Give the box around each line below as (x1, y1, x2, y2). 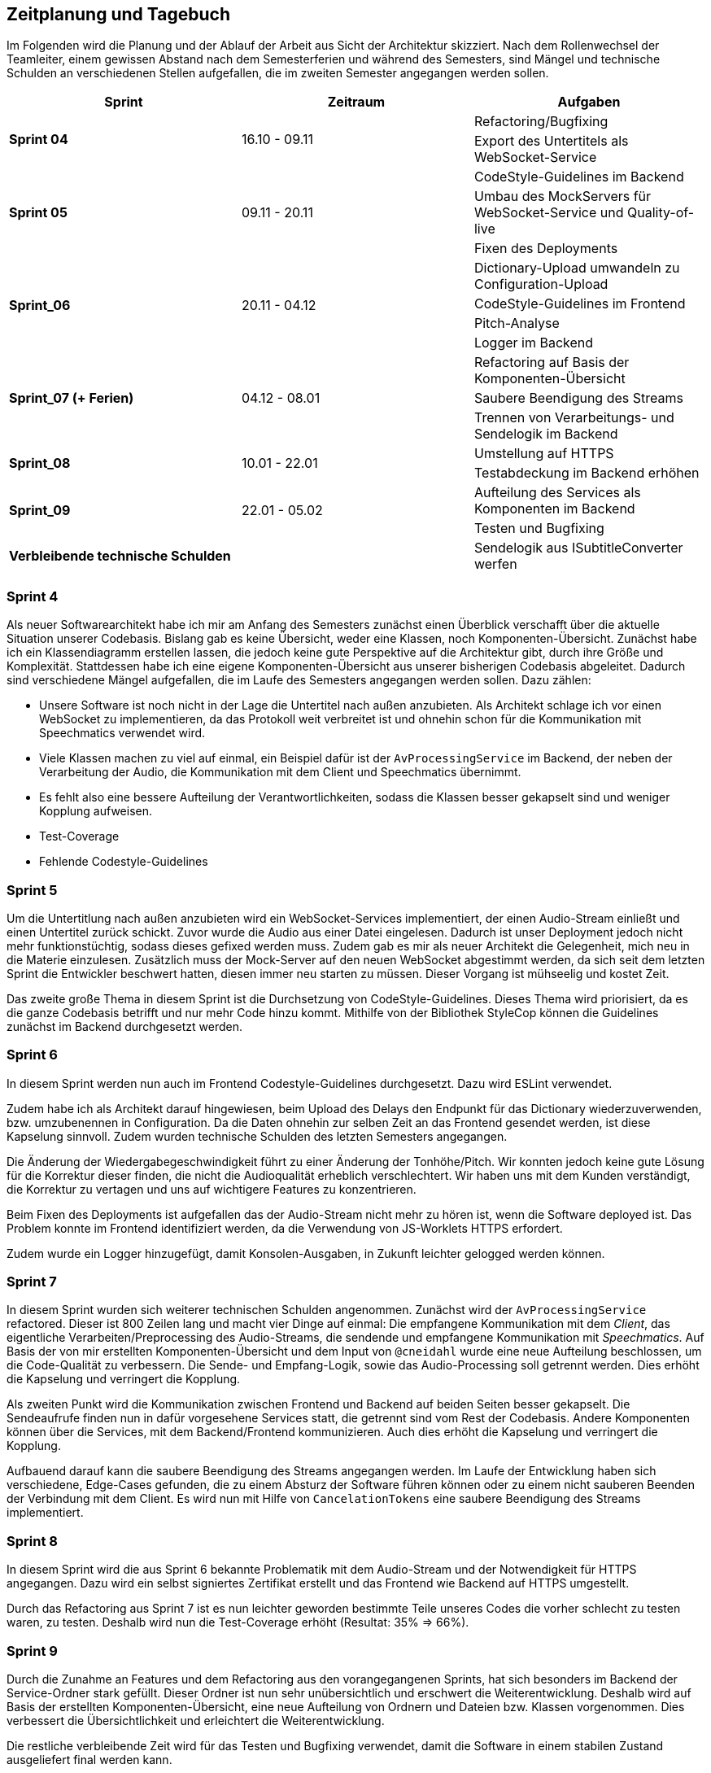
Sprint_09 (9, 502, 71, 519)
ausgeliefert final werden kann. (7, 1752, 172, 1766)
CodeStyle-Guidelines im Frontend (473, 295, 686, 312)
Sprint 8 (7, 1532, 58, 1549)
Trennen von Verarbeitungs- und (473, 409, 674, 426)
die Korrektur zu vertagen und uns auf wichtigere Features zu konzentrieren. (7, 1181, 417, 1196)
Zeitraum (327, 94, 386, 111)
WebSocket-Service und (473, 204, 624, 221)
